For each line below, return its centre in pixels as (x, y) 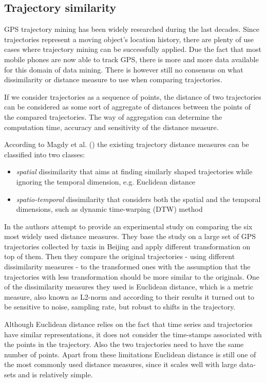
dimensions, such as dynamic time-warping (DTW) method (109, 209)
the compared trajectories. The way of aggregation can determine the (113, 116)
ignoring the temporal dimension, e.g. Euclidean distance (106, 181)
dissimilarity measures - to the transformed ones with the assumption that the (127, 267)
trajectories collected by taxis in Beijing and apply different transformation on (127, 246)
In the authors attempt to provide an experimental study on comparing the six (128, 226)
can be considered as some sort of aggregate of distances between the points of (128, 107)
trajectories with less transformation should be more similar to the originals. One (132, 276)
